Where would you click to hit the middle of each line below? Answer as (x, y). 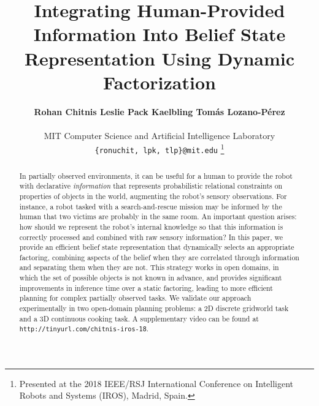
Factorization (159, 82)
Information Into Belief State (159, 34)
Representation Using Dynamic (159, 58)
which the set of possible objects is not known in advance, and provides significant (151, 278)
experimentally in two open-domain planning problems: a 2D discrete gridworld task (154, 308)
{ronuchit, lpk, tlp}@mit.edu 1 (159, 148)
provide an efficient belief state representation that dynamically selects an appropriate (157, 247)
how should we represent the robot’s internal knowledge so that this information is (151, 226)
